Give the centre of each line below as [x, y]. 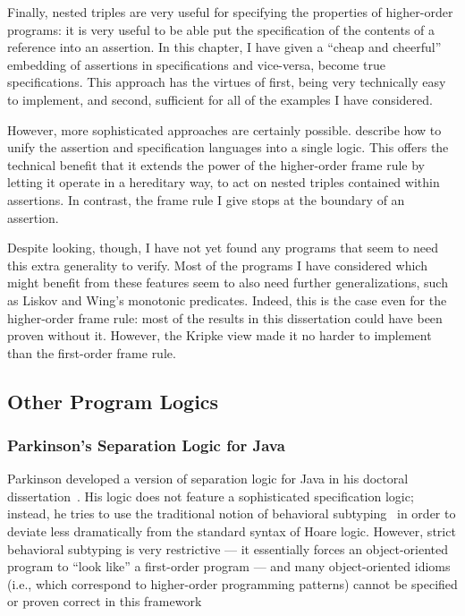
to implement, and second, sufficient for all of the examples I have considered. [220, 99]
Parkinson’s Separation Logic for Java [146, 445]
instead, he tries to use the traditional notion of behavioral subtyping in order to [232, 513]
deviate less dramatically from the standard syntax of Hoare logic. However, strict [232, 531]
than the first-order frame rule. [92, 352]
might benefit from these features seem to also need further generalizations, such [228, 282]
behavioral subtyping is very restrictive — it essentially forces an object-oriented [228, 548]
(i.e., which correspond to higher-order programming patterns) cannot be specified [232, 583]
